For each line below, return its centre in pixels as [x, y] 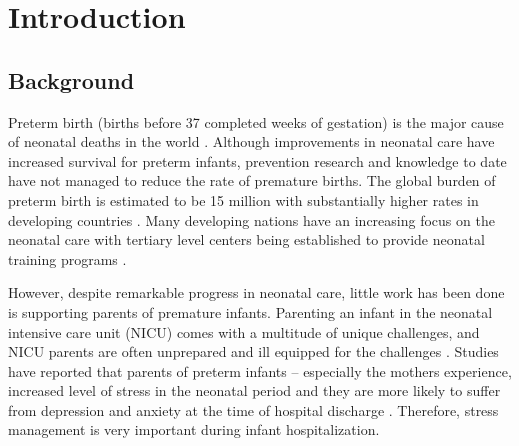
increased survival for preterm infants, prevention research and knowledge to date [257, 160]
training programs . [67, 258]
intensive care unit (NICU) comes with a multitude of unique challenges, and [244, 331]
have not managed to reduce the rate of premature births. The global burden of [252, 180]
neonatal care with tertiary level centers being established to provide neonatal [246, 239]
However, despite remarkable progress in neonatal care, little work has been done [256, 292]
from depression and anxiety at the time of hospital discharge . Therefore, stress [253, 409]
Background [71, 79]
